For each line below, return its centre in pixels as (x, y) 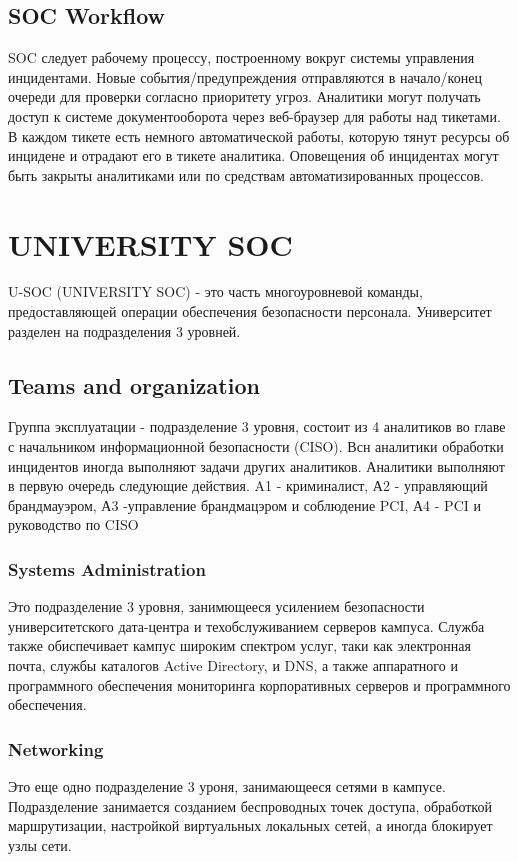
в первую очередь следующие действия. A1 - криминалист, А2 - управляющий (248, 485)
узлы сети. (40, 844)
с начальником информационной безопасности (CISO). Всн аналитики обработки (256, 446)
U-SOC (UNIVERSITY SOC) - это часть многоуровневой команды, (215, 291)
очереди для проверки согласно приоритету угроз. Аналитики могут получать (244, 96)
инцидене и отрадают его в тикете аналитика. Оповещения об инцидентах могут (253, 155)
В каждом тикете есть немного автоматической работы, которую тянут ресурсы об (259, 135)
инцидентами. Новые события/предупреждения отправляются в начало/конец (245, 76)
